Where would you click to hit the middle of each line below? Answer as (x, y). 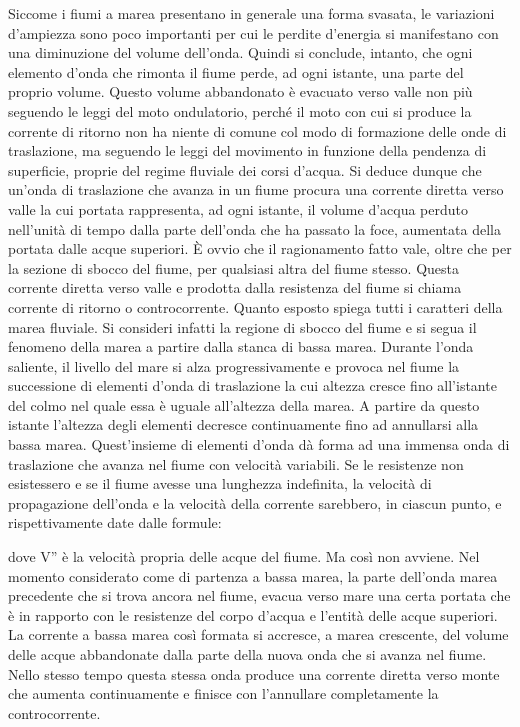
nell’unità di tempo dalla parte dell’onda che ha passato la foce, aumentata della (254, 228)
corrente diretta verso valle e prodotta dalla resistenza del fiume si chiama (235, 287)
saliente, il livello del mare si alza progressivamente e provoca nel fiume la (234, 365)
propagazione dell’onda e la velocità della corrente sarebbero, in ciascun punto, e (255, 502)
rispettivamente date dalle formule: (115, 522)
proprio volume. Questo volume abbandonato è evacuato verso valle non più (240, 91)
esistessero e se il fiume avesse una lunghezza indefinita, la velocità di (220, 483)
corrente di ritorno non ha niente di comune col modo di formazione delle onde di (257, 130)
